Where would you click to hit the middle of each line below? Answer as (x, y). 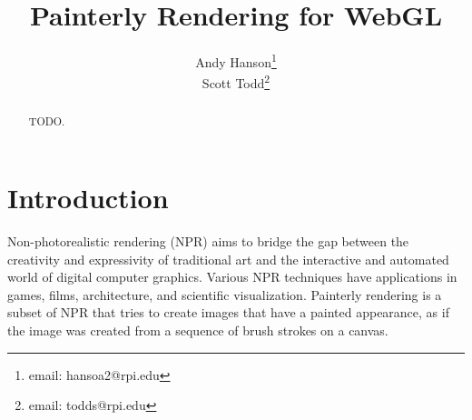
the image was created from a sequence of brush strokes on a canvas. (198, 330)
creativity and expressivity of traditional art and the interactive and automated (228, 259)
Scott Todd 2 (236, 82)
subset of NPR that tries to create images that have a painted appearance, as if (228, 312)
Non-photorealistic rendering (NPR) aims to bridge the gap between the (208, 241)
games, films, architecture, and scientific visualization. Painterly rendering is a (225, 294)
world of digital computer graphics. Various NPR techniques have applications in (232, 277)
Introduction (88, 198)
